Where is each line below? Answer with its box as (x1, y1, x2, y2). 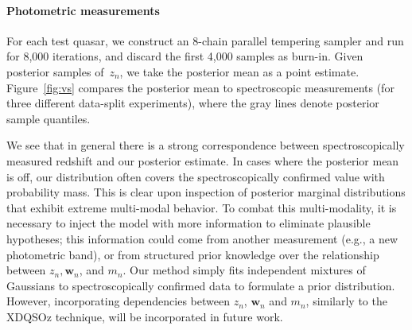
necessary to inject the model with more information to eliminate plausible (6, 215, 371, 231)
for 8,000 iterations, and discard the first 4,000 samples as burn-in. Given (6, 48, 363, 64)
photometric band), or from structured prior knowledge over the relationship (6, 246, 379, 262)
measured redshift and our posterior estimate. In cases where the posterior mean (6, 152, 399, 169)
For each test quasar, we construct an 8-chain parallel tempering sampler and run (6, 32, 404, 49)
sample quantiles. (6, 110, 91, 126)
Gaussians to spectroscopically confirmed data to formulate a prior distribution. (6, 277, 395, 293)
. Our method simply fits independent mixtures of (122, 262, 366, 278)
